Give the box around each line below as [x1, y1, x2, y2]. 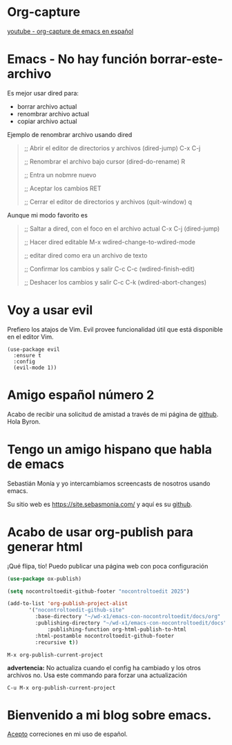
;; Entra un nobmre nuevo [23, 170, 97, 179]
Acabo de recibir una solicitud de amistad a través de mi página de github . [7, 410, 219, 418]
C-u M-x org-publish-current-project [7, 684, 116, 691]
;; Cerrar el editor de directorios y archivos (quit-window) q [23, 197, 192, 206]
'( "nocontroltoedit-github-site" [28, 607, 126, 613]
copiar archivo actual [17, 117, 77, 125]
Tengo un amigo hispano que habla [7, 441, 213, 457]
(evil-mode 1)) [13, 364, 57, 371]
